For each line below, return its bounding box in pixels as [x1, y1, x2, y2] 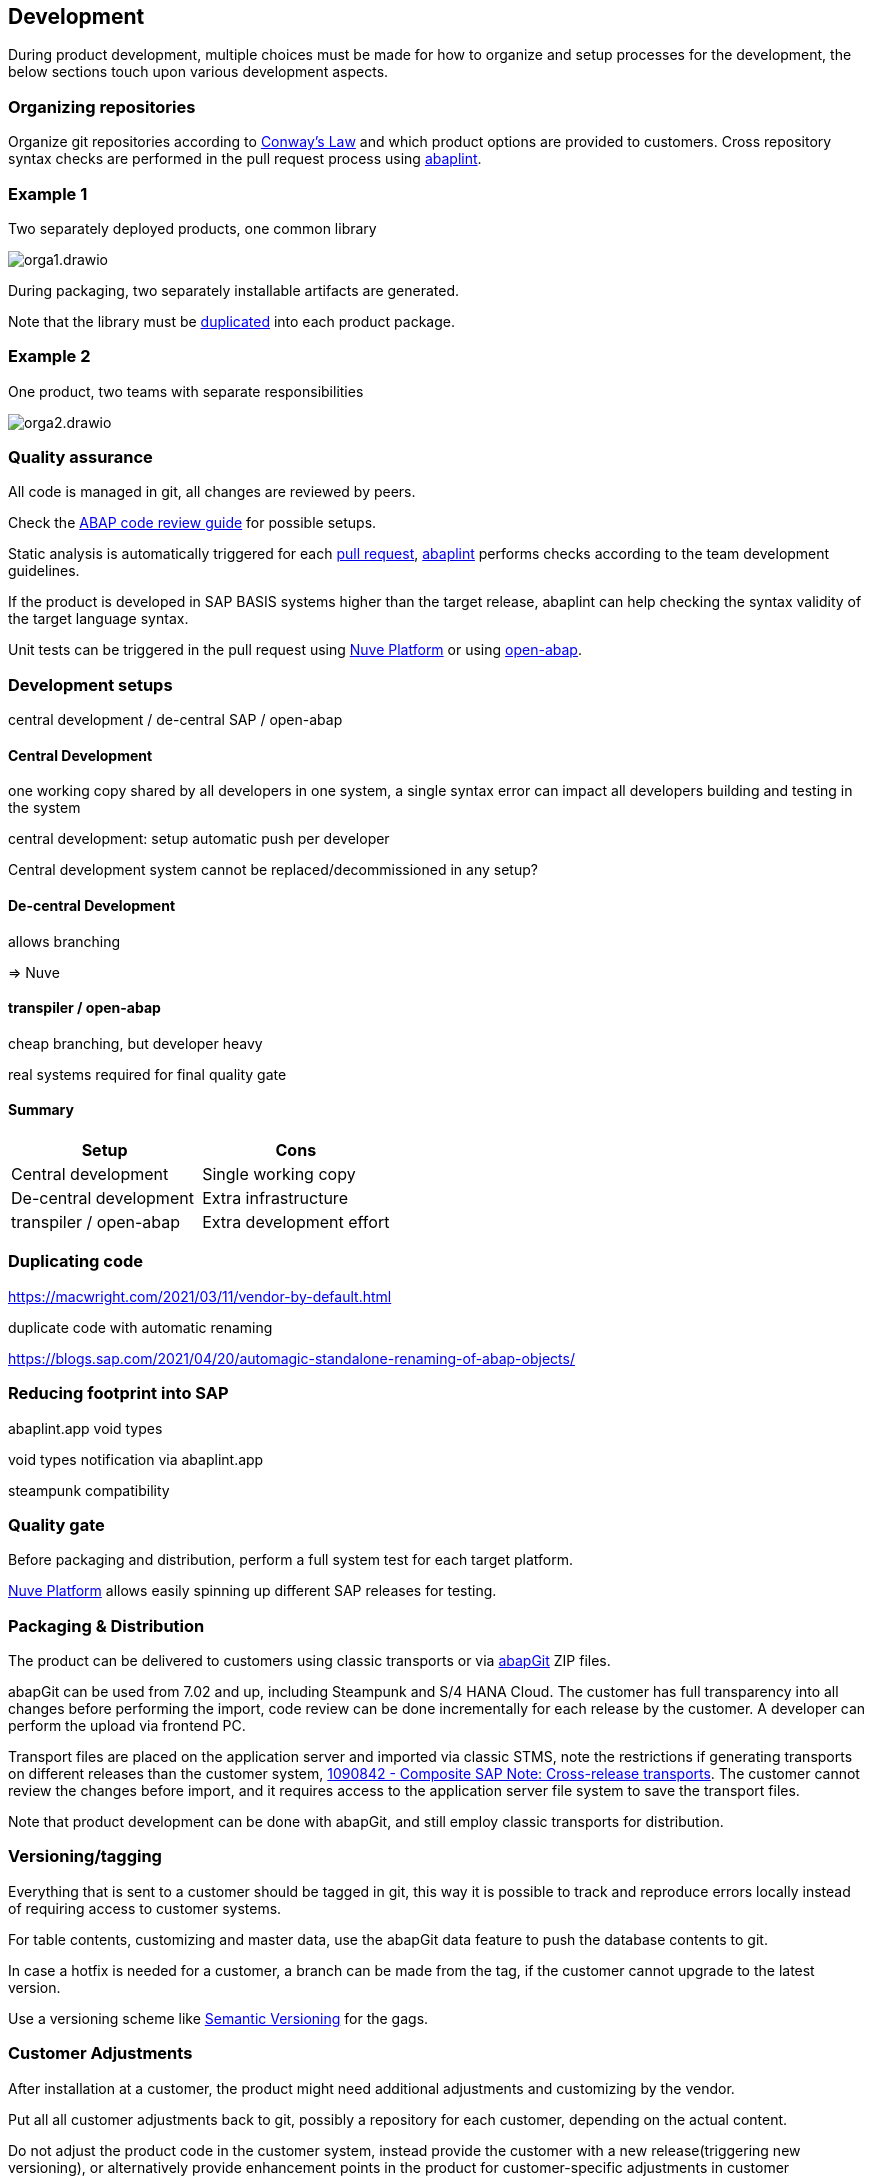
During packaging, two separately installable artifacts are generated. [8, 281, 460, 299]
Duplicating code [8, 1251, 143, 1272]
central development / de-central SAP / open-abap [8, 711, 343, 729]
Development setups [8, 674, 173, 695]
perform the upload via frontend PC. [8, 1717, 246, 1735]
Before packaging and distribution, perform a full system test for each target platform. [8, 1551, 573, 1569]
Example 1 [8, 183, 88, 204]
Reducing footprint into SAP [8, 1383, 229, 1404]
